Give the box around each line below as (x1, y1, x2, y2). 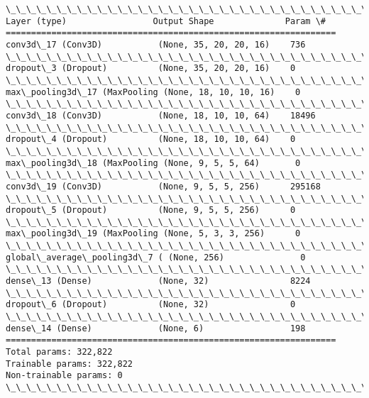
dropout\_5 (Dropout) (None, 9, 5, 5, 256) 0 (6, 205, 296, 216)
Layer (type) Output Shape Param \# (6, 16, 326, 26)
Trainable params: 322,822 (6, 358, 133, 369)
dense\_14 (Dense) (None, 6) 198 (6, 323, 306, 333)
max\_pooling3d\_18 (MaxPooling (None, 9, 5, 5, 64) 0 (6, 157, 301, 168)
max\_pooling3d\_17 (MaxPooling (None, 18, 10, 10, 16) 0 (6, 87, 301, 97)
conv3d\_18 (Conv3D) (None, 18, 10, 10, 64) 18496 (6, 110, 316, 121)
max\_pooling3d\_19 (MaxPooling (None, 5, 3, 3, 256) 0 (6, 228, 301, 239)
